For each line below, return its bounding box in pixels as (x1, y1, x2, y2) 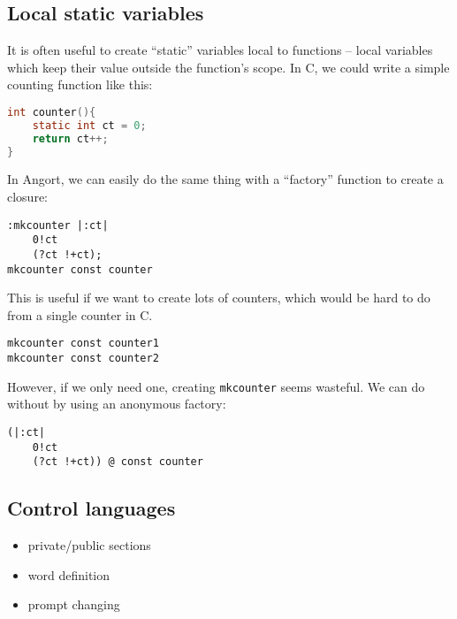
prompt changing (27, 595, 120, 614)
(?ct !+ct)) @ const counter (32, 455, 203, 469)
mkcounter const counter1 (7, 337, 159, 350)
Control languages (7, 494, 176, 522)
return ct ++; (32, 132, 109, 145)
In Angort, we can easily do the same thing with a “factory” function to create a (7, 170, 444, 188)
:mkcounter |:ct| (7, 218, 109, 232)
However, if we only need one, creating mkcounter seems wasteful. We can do (7, 377, 425, 395)
